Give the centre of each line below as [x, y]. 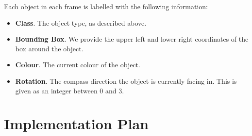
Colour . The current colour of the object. [78, 65]
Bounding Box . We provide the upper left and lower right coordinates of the [132, 39]
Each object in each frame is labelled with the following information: [106, 6]
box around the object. [49, 48]
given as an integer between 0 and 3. [70, 90]
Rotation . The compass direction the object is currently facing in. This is [126, 81]
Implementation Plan [76, 124]
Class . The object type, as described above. [81, 23]
